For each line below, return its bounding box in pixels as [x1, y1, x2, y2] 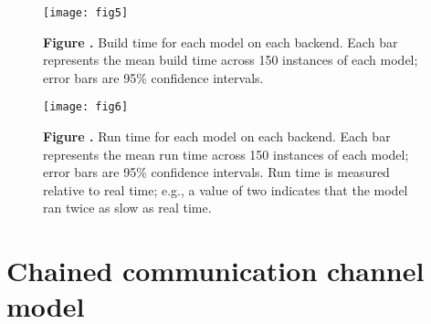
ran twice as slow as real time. [43, 198, 212, 217]
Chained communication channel [6, 252, 425, 289]
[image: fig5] [43, 6, 129, 19]
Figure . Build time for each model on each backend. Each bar [43, 32, 398, 51]
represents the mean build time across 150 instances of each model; [43, 50, 418, 69]
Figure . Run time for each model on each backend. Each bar [43, 127, 391, 146]
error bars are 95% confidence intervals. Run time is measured [43, 162, 390, 182]
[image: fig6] [43, 100, 129, 114]
